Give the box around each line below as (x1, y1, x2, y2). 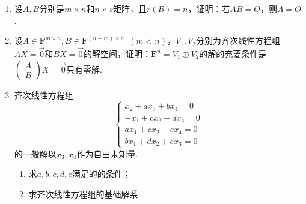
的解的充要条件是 (199, 47, 267, 59)
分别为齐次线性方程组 (195, 34, 280, 47)
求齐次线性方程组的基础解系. (28, 187, 141, 200)
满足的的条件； (72, 167, 131, 180)
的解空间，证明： (84, 47, 151, 59)
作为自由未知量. (76, 147, 138, 160)
